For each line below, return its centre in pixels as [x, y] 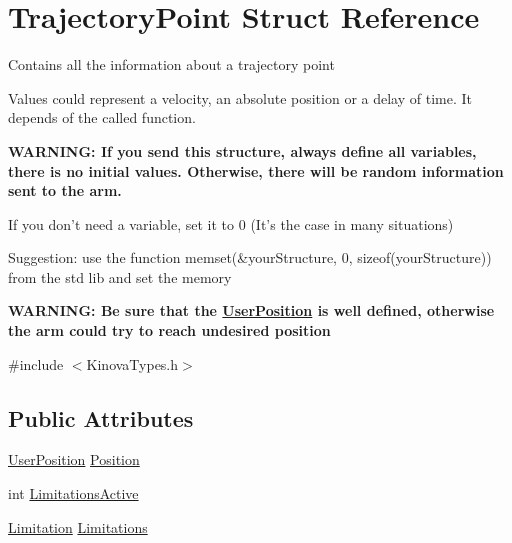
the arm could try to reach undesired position [169, 330]
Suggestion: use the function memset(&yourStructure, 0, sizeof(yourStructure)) [250, 257]
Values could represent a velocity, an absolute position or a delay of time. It [240, 97]
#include [36, 363]
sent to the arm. [65, 190]
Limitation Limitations [78, 526]
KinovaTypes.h [132, 363]
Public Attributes [101, 417]
